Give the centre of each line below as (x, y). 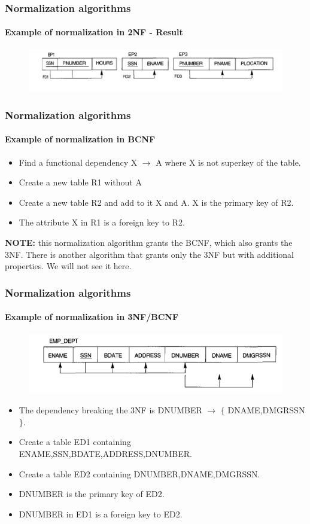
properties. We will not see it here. (68, 266)
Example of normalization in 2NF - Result (94, 32)
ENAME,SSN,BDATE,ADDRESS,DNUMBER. (106, 453)
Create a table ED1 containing (75, 442)
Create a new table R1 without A (80, 182)
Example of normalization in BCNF (80, 139)
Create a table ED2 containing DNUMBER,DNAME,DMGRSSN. (139, 473)
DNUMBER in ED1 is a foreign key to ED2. (101, 514)
